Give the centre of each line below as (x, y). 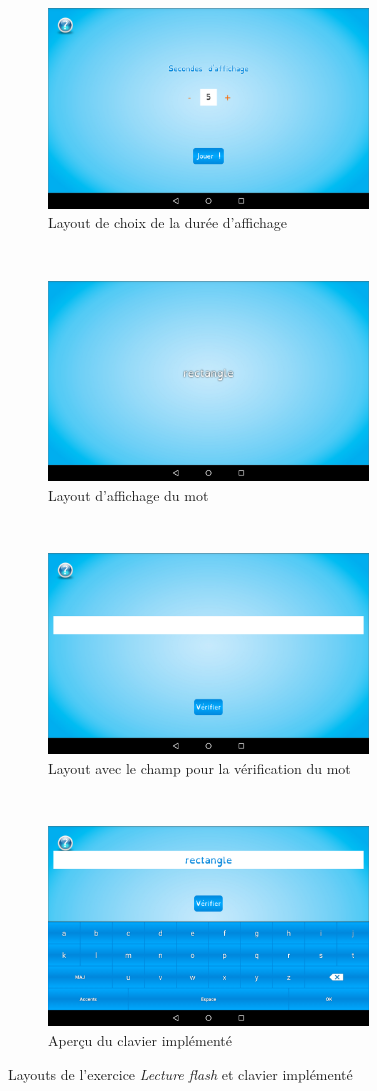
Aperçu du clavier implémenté (140, 1040)
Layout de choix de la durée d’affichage (167, 222)
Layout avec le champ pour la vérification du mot (199, 767)
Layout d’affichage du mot (128, 494)
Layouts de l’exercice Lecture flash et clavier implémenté (180, 1073)
